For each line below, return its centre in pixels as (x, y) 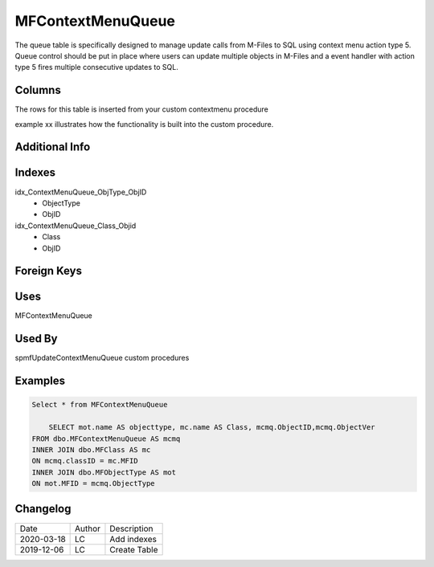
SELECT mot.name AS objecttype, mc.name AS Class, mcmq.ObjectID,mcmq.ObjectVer (212, 427)
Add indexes (133, 539)
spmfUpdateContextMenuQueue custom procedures (102, 358)
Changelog (43, 509)
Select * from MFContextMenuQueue (100, 405)
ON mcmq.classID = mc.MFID (85, 461)
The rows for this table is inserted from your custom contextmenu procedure (142, 109)
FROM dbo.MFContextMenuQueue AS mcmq (106, 439)
